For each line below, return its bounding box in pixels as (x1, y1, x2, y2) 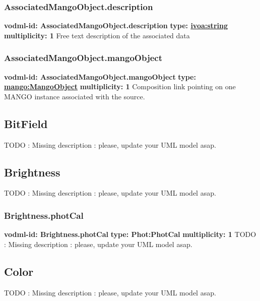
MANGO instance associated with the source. (4, 91, 145, 101)
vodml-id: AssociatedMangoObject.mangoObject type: (4, 71, 196, 82)
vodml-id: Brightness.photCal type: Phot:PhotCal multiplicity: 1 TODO (4, 229, 256, 239)
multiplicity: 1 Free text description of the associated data (4, 30, 190, 40)
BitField (4, 115, 48, 131)
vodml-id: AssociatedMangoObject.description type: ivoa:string (4, 20, 228, 31)
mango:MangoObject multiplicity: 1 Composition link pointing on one (4, 81, 236, 92)
